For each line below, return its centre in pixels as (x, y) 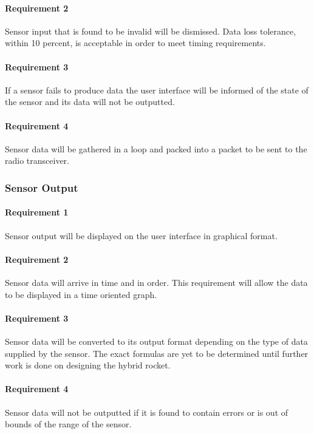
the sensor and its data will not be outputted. (90, 102)
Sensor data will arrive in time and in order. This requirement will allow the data (156, 282)
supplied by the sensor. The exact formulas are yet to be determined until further (157, 353)
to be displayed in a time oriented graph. (81, 294)
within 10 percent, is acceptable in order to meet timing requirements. (135, 43)
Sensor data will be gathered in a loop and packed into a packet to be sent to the (156, 148)
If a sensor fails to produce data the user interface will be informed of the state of (157, 90)
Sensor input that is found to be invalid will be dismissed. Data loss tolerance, (151, 31)
